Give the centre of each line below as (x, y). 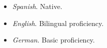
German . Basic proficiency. (54, 40)
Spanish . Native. (37, 6)
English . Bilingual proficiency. (58, 23)
